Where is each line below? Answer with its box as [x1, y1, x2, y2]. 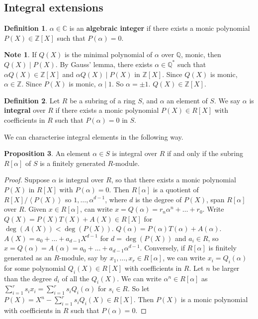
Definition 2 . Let [4, 95, 60, 105]
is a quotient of [153, 184, 199, 194]
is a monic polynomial [180, 294, 248, 305]
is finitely [208, 242, 237, 253]
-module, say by [59, 252, 107, 263]
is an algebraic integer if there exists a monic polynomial [69, 23, 250, 33]
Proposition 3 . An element [4, 148, 90, 159]
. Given [24, 204, 47, 214]
